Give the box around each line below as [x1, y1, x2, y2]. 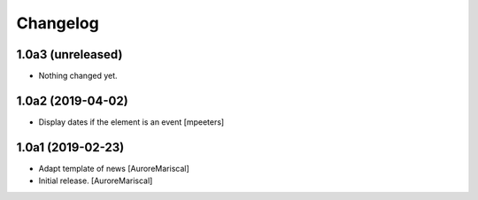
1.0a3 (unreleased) [16, 47, 123, 62]
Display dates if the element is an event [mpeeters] [38, 116, 225, 127]
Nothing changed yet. [38, 71, 119, 81]
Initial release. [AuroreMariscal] [38, 175, 153, 186]
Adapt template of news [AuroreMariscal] [38, 163, 189, 173]
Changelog [16, 13, 99, 33]
